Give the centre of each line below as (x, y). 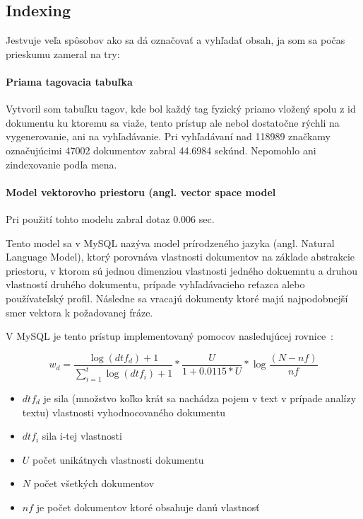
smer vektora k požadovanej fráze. (79, 312)
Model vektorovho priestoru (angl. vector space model (141, 192)
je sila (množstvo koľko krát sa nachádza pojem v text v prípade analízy (200, 398)
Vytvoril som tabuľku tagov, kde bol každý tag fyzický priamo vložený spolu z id (181, 109)
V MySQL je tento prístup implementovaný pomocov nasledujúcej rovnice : (170, 336)
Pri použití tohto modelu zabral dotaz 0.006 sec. (110, 218)
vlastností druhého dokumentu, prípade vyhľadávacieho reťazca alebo (155, 284)
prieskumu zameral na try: (63, 53)
